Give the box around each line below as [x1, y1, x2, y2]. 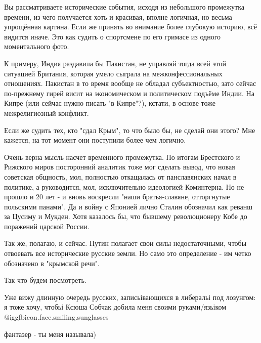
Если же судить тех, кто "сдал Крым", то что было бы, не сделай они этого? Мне [4, 124, 255, 135]
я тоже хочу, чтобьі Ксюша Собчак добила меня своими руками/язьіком [4, 302, 227, 312]
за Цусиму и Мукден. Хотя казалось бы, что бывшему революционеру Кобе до [4, 211, 247, 222]
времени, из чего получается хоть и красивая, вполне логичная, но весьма [4, 11, 232, 22]
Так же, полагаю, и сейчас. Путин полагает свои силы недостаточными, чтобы [4, 238, 247, 248]
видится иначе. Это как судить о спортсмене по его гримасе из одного [4, 31, 221, 41]
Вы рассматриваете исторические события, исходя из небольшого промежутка [4, 2, 244, 12]
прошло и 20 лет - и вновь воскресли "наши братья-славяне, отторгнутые [4, 191, 230, 202]
